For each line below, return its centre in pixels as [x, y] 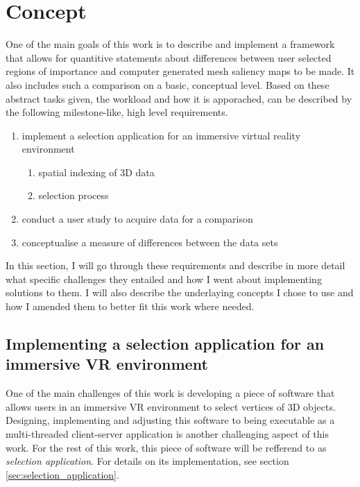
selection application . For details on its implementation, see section [147, 461]
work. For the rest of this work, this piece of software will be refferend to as [166, 447]
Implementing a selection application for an [165, 344]
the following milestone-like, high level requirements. [117, 112]
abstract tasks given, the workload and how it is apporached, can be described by [179, 98]
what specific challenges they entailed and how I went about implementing [164, 279]
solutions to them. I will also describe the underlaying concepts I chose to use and [180, 292]
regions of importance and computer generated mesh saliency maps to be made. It [180, 71]
